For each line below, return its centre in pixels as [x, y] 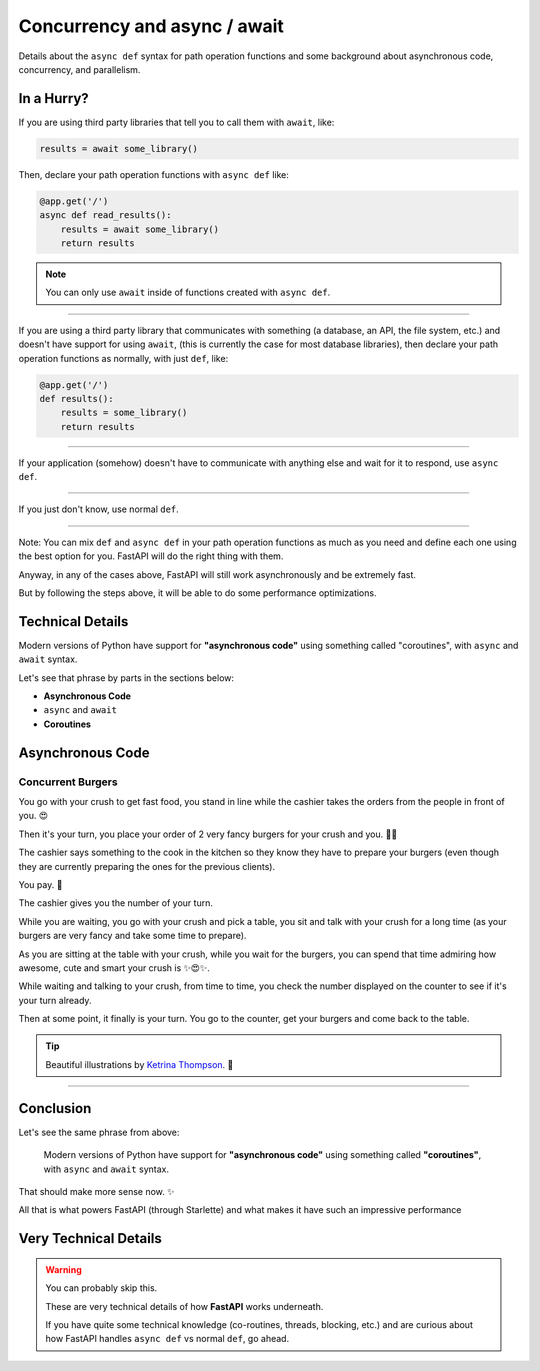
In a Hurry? [53, 98]
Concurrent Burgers [68, 782]
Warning [63, 1269]
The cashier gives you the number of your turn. [116, 903]
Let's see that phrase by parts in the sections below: [126, 677]
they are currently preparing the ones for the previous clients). [146, 866]
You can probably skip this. [101, 1288]
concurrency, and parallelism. [79, 69]
